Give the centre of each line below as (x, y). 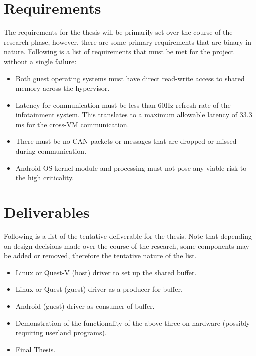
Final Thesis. (36, 349)
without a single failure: (40, 61)
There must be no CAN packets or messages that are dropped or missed (126, 141)
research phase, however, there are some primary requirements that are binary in (128, 42)
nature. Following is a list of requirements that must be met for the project (119, 52)
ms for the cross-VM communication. (72, 124)
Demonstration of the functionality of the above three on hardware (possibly (133, 322)
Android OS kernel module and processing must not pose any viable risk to (131, 168)
